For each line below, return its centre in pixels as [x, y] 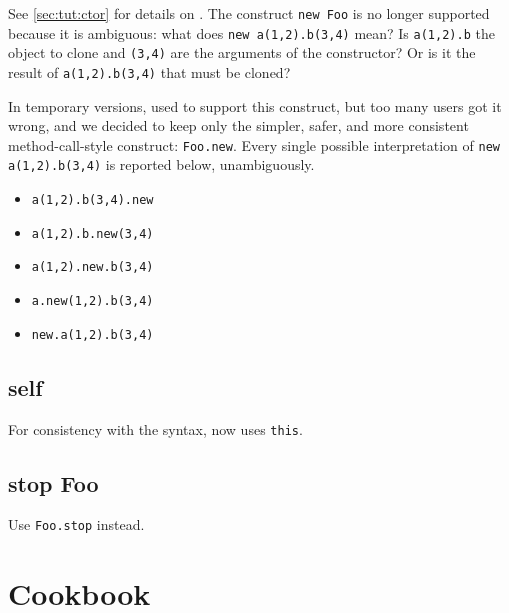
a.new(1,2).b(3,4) [92, 301]
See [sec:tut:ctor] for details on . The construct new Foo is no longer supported [249, 13]
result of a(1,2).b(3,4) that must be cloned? [149, 71]
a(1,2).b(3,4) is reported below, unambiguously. [161, 164]
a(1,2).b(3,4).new [92, 200]
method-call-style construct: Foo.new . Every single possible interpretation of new [254, 144]
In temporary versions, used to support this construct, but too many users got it [255, 105]
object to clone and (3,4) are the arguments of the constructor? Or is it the [242, 52]
